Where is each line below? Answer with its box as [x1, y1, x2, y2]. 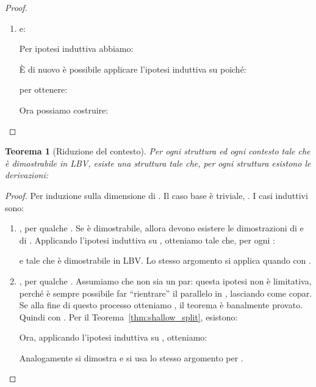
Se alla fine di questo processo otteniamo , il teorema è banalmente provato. [19, 298, 303, 311]
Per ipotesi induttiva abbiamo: [19, 42, 134, 55]
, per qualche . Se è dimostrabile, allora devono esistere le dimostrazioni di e [19, 222, 304, 234]
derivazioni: [5, 168, 49, 181]
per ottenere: [19, 83, 68, 96]
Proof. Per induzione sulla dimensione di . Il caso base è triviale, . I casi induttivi [5, 189, 308, 201]
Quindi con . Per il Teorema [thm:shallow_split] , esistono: [19, 310, 238, 323]
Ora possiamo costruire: [19, 103, 109, 116]
